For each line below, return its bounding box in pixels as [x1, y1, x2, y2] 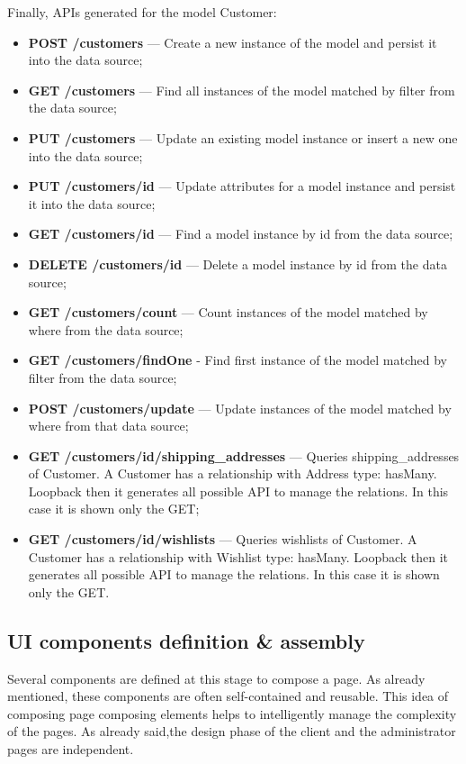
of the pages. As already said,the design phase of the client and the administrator [7, 722, 456, 741]
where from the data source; [28, 320, 184, 339]
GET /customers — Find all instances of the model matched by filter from [28, 80, 455, 99]
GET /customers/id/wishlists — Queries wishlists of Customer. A [28, 530, 417, 549]
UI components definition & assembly [7, 626, 365, 654]
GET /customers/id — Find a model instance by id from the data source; [28, 224, 453, 243]
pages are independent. [7, 740, 134, 759]
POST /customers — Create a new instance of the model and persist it [28, 32, 437, 51]
